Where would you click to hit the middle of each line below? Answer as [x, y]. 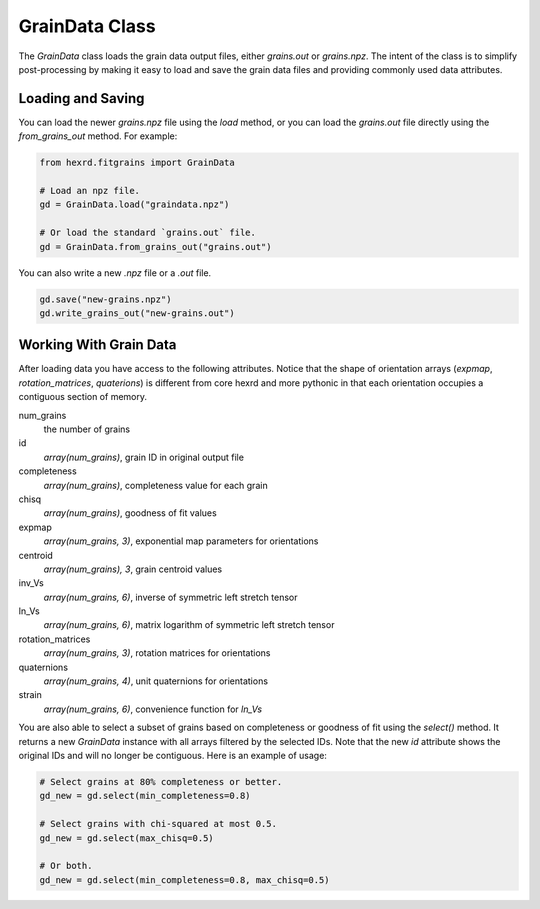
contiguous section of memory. [82, 397]
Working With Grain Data [97, 345]
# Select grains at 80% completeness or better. [161, 781]
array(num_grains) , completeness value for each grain [156, 485]
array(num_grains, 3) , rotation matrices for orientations [157, 653]
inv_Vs [31, 583]
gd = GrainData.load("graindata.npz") [134, 204]
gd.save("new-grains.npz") [105, 299]
